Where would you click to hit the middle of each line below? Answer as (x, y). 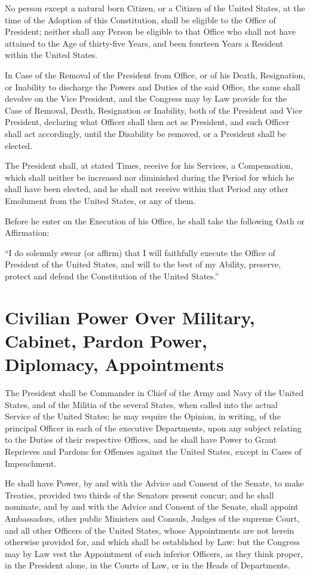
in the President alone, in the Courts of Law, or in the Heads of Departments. (148, 565)
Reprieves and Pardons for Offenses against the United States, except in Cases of (153, 451)
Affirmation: (27, 232)
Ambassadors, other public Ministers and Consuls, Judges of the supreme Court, (152, 518)
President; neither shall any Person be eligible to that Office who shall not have (150, 31)
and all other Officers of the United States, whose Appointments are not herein (150, 530)
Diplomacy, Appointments (114, 364)
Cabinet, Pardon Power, (106, 340)
